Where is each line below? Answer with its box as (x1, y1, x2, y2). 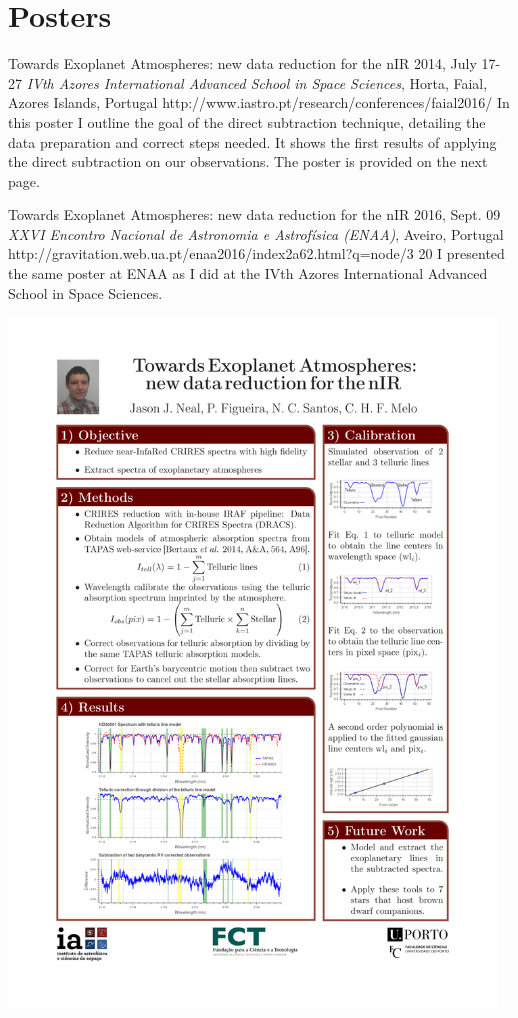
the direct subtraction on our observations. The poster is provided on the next (8, 151, 488, 172)
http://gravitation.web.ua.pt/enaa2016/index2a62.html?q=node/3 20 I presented (8, 243, 505, 264)
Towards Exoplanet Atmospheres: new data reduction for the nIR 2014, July (8, 53, 477, 74)
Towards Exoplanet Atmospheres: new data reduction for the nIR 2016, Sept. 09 (8, 204, 501, 225)
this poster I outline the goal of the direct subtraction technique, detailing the (8, 111, 486, 132)
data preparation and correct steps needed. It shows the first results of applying (8, 131, 497, 152)
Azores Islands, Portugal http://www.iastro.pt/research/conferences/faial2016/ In (8, 92, 510, 113)
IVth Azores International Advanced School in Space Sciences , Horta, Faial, (26, 72, 488, 93)
